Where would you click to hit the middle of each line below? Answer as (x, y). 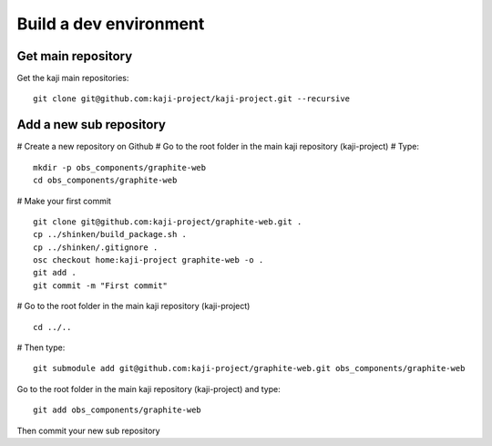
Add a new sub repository (91, 124)
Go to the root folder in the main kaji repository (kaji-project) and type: (149, 389)
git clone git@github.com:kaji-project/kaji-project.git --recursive (192, 99)
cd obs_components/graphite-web (105, 181)
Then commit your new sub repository (88, 430)
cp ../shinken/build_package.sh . (110, 234)
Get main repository (75, 56)
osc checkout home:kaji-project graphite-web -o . (149, 260)
